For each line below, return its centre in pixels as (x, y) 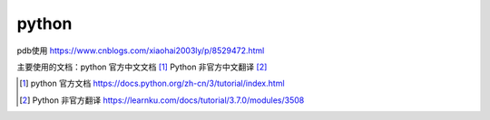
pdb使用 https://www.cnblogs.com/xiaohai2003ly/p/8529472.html (141, 51)
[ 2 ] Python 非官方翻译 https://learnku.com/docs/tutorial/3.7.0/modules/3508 (162, 100)
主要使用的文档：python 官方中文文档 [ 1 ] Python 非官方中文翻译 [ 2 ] (142, 67)
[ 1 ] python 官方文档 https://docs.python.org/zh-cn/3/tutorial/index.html (152, 83)
